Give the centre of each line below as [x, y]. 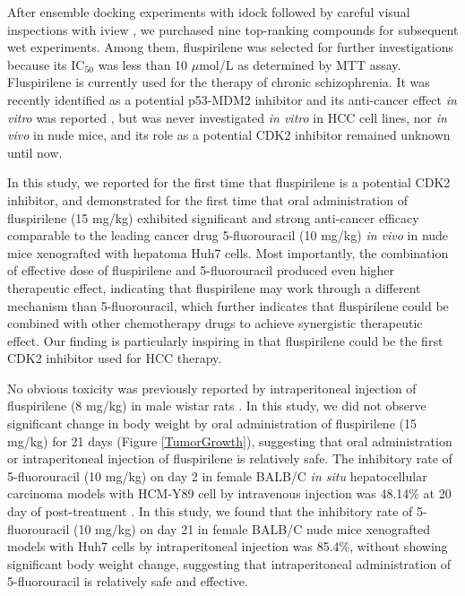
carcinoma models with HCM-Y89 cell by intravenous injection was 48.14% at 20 [229, 493]
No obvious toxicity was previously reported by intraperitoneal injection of [212, 388]
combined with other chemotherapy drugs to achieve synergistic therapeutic [215, 323]
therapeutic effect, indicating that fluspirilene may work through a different [214, 287]
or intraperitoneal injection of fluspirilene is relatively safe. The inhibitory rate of [230, 458]
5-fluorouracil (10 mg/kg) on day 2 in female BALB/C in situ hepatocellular [217, 475]
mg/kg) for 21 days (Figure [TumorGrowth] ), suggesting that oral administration [230, 441]
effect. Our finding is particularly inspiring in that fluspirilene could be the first [225, 340]
